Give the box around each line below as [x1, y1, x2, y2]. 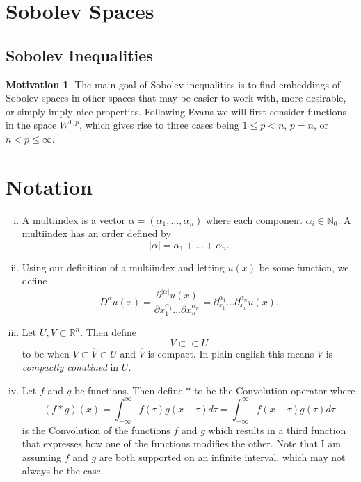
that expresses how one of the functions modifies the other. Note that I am [22, 436, 341, 451]
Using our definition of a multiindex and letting [22, 259, 225, 274]
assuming [22, 449, 61, 464]
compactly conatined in [22, 360, 119, 374]
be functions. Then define [74, 383, 183, 397]
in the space [6, 118, 57, 132]
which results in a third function [208, 422, 346, 437]
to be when [22, 346, 70, 360]
